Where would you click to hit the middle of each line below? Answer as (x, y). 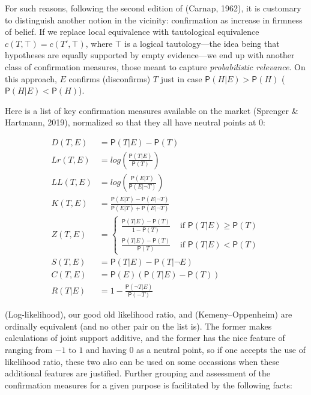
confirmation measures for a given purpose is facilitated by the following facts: (149, 384)
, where (99, 43)
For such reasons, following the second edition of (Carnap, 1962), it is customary (153, 8)
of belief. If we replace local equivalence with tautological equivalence (132, 32)
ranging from (29, 350)
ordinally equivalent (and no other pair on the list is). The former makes (138, 326)
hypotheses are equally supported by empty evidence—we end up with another (150, 55)
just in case (181, 78)
